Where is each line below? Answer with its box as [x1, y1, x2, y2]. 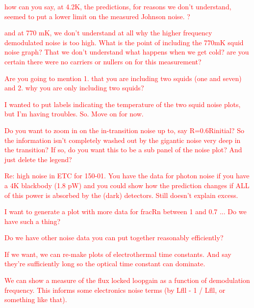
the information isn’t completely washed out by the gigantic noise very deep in [4, 135, 241, 145]
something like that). [4, 294, 67, 305]
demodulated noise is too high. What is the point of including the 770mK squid [4, 37, 244, 47]
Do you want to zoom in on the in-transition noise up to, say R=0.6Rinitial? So [4, 125, 244, 135]
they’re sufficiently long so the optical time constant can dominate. [4, 258, 205, 269]
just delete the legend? [4, 154, 72, 164]
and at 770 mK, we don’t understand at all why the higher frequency [4, 28, 212, 38]
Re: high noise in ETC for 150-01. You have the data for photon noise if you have [4, 170, 250, 181]
